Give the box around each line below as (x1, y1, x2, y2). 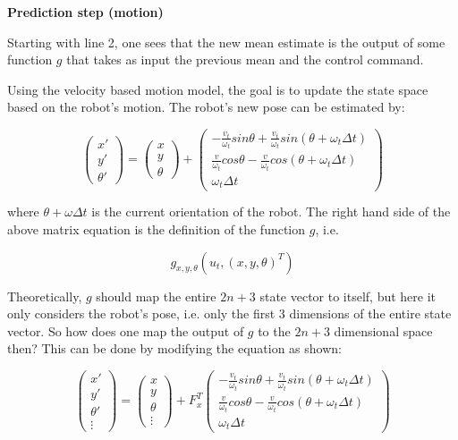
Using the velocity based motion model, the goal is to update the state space (7, 80, 428, 98)
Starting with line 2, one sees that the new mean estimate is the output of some (7, 32, 445, 51)
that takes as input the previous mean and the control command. (66, 50, 424, 69)
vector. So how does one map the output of (7, 321, 244, 340)
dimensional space (334, 321, 433, 340)
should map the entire (96, 286, 216, 305)
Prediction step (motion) (7, 3, 164, 21)
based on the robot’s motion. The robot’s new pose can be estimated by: (7, 97, 405, 116)
